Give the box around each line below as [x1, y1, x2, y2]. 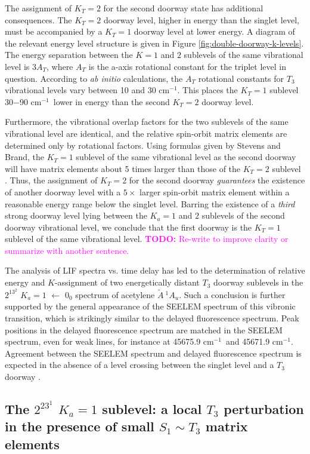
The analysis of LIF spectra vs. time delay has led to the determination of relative [5, 264, 305, 277]
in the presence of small [5, 417, 154, 435]
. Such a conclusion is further [179, 288, 286, 300]
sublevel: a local [102, 399, 202, 418]
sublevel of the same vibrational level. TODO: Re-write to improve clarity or [5, 232, 289, 245]
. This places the [177, 84, 238, 96]
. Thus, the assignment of [5, 174, 98, 186]
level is [5, 60, 30, 72]
